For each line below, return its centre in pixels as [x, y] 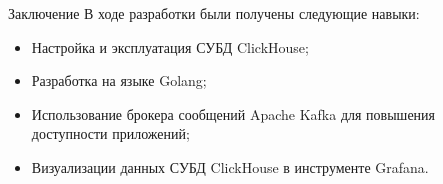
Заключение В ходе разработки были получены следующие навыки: [214, 13]
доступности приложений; [110, 133]
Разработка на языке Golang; [119, 80]
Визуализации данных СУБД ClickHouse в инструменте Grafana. [230, 166]
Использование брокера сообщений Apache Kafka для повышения [233, 113]
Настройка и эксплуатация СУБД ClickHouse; [170, 46]
